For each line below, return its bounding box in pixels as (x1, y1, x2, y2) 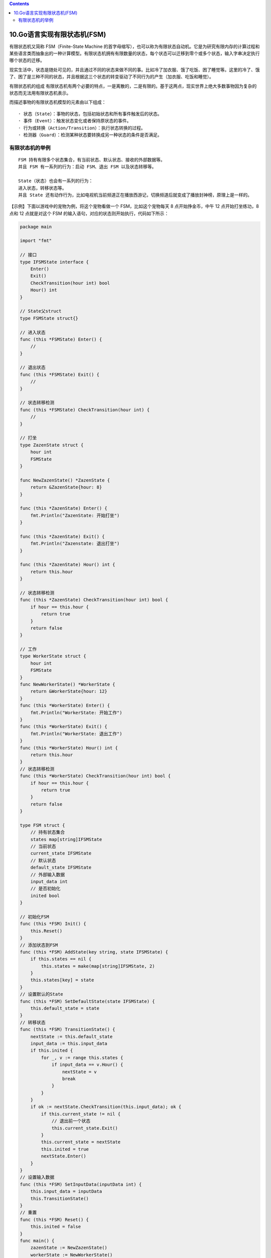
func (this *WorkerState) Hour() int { (20, 745, 118, 751)
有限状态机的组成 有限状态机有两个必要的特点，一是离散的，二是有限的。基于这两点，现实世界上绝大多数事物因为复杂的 (9, 83, 257, 89)
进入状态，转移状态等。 (18, 185, 67, 191)
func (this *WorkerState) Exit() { (20, 724, 107, 730)
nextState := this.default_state (30, 1034, 113, 1039)
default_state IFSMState (30, 864, 92, 871)
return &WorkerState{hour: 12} (30, 688, 107, 694)
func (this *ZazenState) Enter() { (20, 506, 107, 511)
